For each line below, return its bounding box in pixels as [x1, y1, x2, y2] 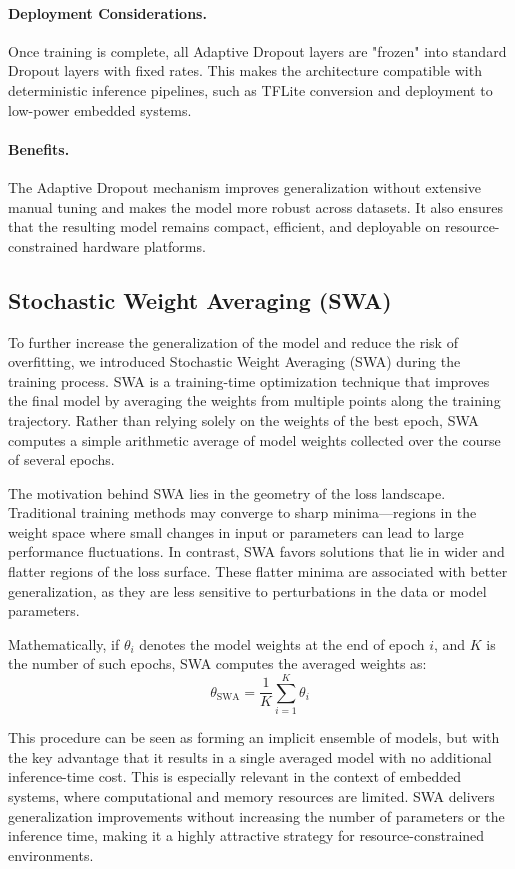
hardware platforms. [82, 235, 206, 256]
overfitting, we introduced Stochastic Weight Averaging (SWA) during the [8, 351, 461, 372]
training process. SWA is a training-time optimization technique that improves [8, 370, 490, 391]
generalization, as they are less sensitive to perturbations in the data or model [8, 580, 487, 601]
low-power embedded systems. [8, 99, 192, 120]
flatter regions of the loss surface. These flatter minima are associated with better [8, 561, 508, 582]
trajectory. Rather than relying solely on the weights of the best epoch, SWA [8, 409, 479, 430]
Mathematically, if [8, 633, 120, 654]
